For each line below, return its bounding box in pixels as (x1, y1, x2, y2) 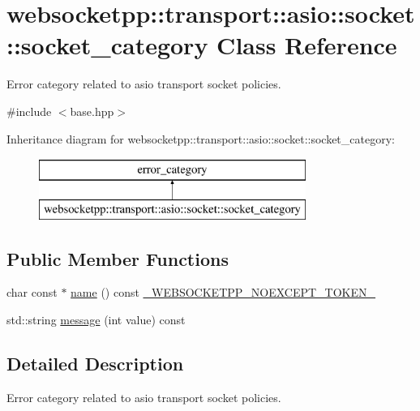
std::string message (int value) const (6, 311, 186, 328)
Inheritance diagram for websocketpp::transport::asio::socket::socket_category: (6, 130, 395, 147)
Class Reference (216, 28, 397, 62)
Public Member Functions (6, 246, 229, 271)
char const (6, 284, 58, 301)
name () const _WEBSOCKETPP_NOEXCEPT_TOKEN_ (71, 284, 376, 301)
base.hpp (70, 102, 114, 119)
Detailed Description (6, 351, 184, 376)
